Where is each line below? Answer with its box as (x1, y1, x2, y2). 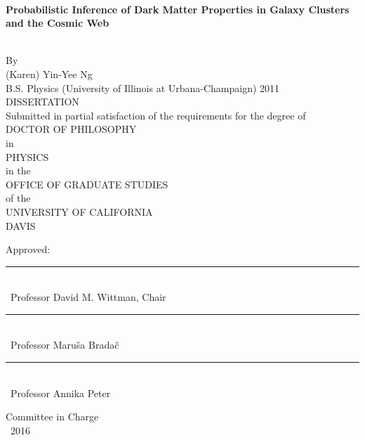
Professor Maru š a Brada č (10, 337, 119, 352)
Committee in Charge (6, 409, 99, 424)
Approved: (6, 242, 51, 257)
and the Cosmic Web (6, 15, 109, 30)
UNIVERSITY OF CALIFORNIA (6, 204, 153, 219)
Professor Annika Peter (10, 385, 111, 400)
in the (6, 163, 31, 178)
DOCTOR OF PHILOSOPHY (6, 122, 137, 136)
